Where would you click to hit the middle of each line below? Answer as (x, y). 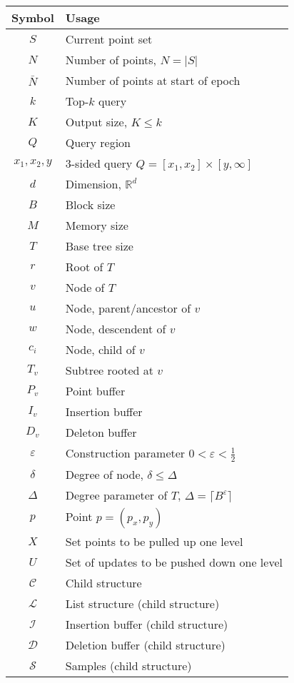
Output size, (96, 122)
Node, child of (100, 349)
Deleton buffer (101, 432)
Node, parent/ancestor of (128, 308)
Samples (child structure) (128, 665)
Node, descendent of (116, 329)
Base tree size (99, 246)
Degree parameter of (116, 495)
